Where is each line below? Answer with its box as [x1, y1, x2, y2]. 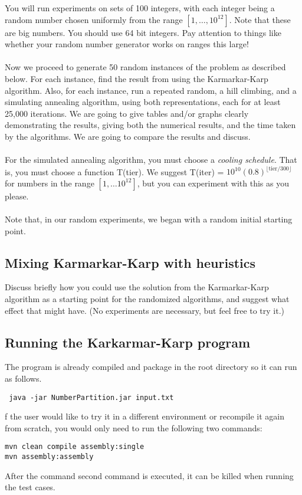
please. [5, 189, 29, 202]
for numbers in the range [5, 176, 94, 189]
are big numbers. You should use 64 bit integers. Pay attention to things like [5, 26, 281, 38]
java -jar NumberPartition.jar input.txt [9, 393, 174, 402]
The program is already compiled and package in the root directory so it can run [5, 360, 297, 373]
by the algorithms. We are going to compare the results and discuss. [5, 130, 251, 142]
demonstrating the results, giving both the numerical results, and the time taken [5, 119, 296, 131]
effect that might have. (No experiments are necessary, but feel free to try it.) [5, 304, 285, 316]
